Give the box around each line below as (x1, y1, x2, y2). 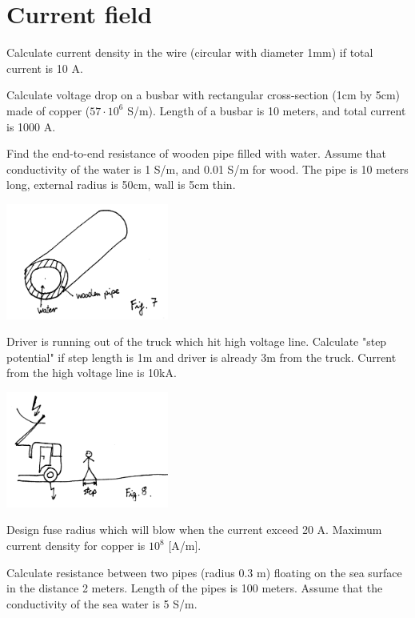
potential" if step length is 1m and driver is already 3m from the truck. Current (6, 348, 397, 365)
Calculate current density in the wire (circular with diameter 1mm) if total (6, 44, 373, 61)
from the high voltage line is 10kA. (6, 364, 177, 381)
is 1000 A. (6, 118, 56, 134)
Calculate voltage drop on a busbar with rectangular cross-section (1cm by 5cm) (6, 86, 401, 103)
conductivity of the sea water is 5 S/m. (6, 595, 198, 612)
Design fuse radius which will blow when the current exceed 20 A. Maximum (6, 521, 382, 538)
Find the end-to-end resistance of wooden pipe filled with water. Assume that (6, 145, 387, 162)
